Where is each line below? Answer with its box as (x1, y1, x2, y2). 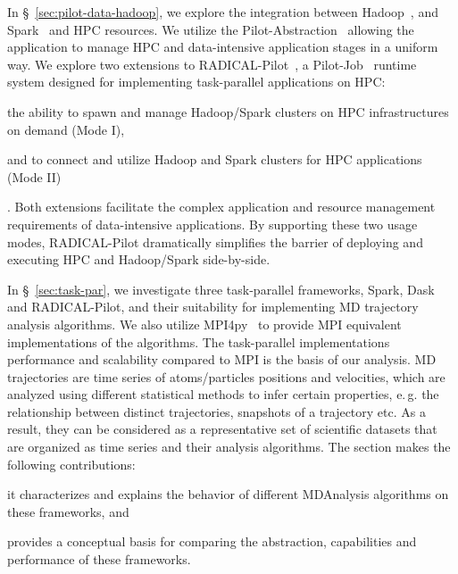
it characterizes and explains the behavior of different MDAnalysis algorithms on (7, 485, 449, 503)
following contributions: (7, 454, 136, 473)
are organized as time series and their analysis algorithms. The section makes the (7, 437, 451, 456)
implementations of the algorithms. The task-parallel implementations (7, 332, 390, 351)
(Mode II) (7, 167, 62, 186)
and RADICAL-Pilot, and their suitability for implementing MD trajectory (7, 297, 419, 316)
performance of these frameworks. (7, 550, 191, 569)
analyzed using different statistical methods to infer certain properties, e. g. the (7, 385, 439, 403)
